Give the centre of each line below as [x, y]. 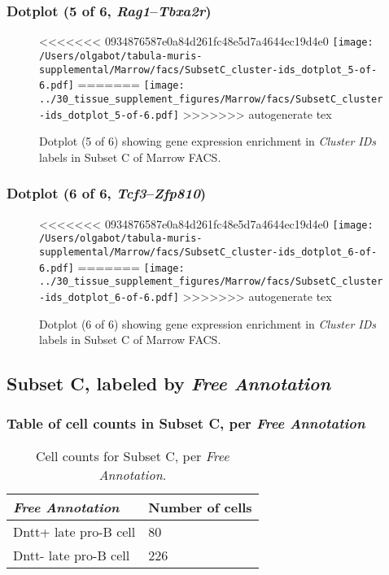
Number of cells [200, 507]
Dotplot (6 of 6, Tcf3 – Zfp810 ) [107, 193]
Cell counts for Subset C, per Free [132, 455]
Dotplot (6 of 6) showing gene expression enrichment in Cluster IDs [208, 323]
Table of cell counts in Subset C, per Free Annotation [186, 423]
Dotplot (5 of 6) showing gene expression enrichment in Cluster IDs [208, 141]
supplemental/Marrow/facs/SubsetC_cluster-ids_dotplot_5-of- [208, 70]
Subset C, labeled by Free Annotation [169, 383]
